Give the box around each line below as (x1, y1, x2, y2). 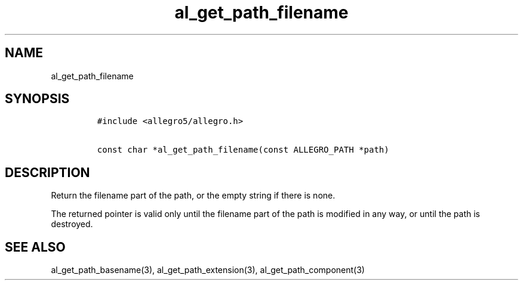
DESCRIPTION (5, 165, 90, 180)
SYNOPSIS (5, 91, 70, 107)
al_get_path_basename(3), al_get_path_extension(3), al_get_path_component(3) (51, 265, 365, 275)
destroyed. (51, 219, 93, 230)
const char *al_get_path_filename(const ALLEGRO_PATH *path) (97, 145, 389, 155)
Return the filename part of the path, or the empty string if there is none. (51, 190, 336, 201)
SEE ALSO (5, 239, 66, 255)
